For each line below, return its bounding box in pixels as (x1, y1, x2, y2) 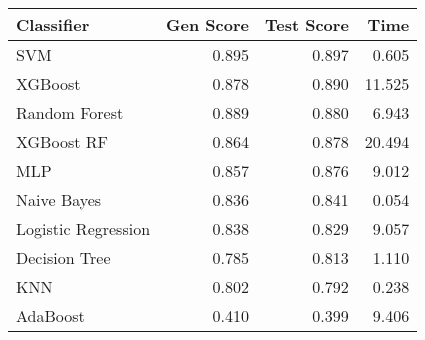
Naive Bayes (16, 188, 102, 211)
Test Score (264, 13, 349, 36)
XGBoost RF (16, 130, 108, 153)
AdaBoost (16, 304, 85, 327)
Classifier (16, 13, 90, 36)
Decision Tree (16, 246, 111, 269)
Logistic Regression (16, 217, 151, 240)
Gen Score (166, 13, 249, 36)
